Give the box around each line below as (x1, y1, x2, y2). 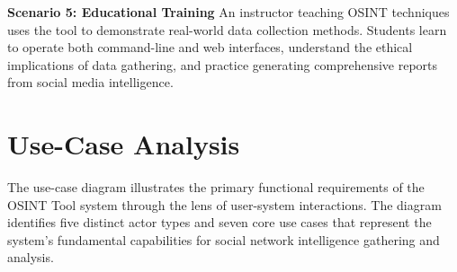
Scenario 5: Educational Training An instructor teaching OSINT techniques (7, 3, 450, 21)
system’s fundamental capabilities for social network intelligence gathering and (7, 230, 440, 249)
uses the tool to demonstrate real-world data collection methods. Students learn (7, 20, 447, 39)
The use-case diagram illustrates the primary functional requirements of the (7, 178, 425, 197)
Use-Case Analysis (7, 126, 240, 162)
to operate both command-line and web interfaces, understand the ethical (7, 38, 413, 57)
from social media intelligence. (7, 73, 174, 92)
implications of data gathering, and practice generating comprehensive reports (7, 55, 438, 74)
